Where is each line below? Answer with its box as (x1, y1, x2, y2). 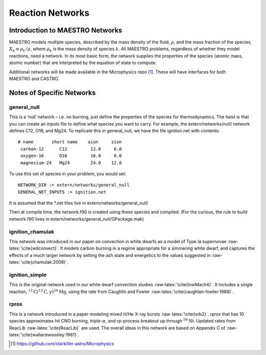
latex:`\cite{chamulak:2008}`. (9, 259, 68, 265)
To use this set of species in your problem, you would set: (9, 170, 127, 177)
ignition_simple (9, 271, 47, 278)
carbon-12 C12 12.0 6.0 (20, 146, 122, 152)
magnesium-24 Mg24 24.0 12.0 (20, 160, 122, 165)
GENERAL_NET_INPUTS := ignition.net (18, 189, 106, 194)
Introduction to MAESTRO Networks (9, 26, 123, 34)
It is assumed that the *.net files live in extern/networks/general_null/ (9, 200, 149, 206)
